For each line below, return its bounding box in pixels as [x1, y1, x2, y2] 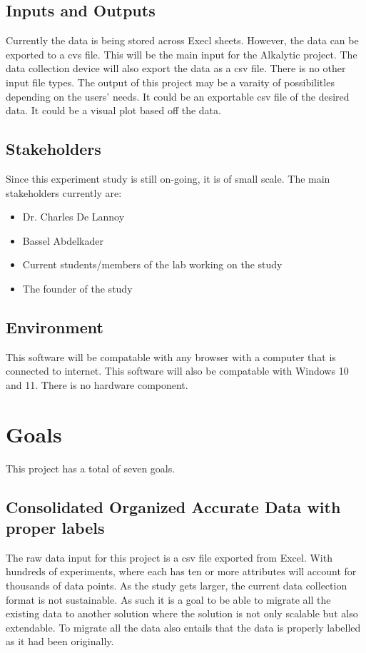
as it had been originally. [6, 634, 114, 649]
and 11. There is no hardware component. [6, 377, 188, 392]
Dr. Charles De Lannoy [22, 209, 125, 224]
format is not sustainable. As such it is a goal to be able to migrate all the [6, 592, 331, 607]
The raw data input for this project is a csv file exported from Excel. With [6, 550, 332, 565]
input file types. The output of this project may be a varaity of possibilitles [6, 74, 335, 89]
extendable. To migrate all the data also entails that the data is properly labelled [6, 619, 361, 634]
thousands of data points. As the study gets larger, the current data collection [6, 578, 347, 593]
